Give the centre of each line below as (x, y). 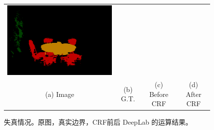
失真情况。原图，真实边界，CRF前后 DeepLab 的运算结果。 (98, 122)
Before (159, 94)
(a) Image (60, 94)
